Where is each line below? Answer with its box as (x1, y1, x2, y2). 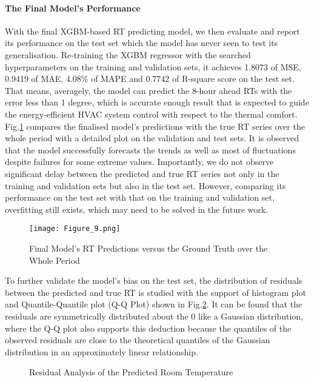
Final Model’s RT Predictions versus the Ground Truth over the (29, 241, 268, 254)
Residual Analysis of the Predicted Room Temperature (29, 366, 233, 378)
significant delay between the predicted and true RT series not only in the (5, 167, 279, 179)
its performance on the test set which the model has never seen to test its (5, 36, 278, 49)
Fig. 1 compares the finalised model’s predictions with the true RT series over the (5, 119, 305, 132)
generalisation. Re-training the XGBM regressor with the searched (5, 48, 251, 61)
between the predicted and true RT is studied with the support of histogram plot (5, 286, 306, 298)
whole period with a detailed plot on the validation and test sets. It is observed (5, 132, 299, 144)
